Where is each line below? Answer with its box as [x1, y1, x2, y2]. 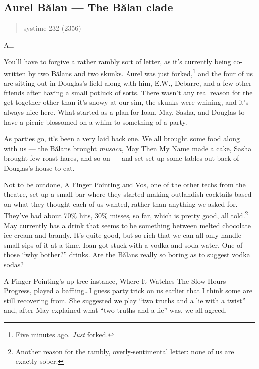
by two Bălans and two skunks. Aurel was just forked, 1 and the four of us [28, 66, 253, 78]
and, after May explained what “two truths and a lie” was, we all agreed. [4, 305, 227, 315]
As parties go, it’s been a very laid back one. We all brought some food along [4, 133, 240, 144]
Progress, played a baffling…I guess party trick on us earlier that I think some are [4, 285, 252, 296]
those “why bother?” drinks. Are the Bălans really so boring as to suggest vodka [4, 249, 250, 260]
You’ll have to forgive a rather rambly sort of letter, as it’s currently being [4, 56, 231, 67]
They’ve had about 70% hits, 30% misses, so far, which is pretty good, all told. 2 [4, 209, 248, 221]
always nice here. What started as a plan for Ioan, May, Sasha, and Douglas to [4, 107, 245, 117]
